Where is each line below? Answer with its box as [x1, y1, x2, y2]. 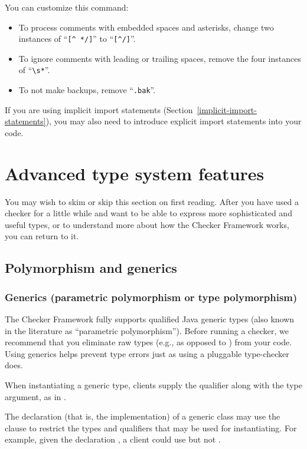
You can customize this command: [5, 1, 129, 13]
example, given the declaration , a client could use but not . [5, 433, 221, 445]
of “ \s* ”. [18, 64, 50, 76]
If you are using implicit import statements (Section [5, 103, 193, 115]
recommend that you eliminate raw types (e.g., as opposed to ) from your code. [5, 336, 292, 348]
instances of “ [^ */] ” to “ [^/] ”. [18, 32, 136, 45]
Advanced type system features [5, 161, 264, 185]
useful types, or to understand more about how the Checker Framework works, [5, 218, 289, 230]
